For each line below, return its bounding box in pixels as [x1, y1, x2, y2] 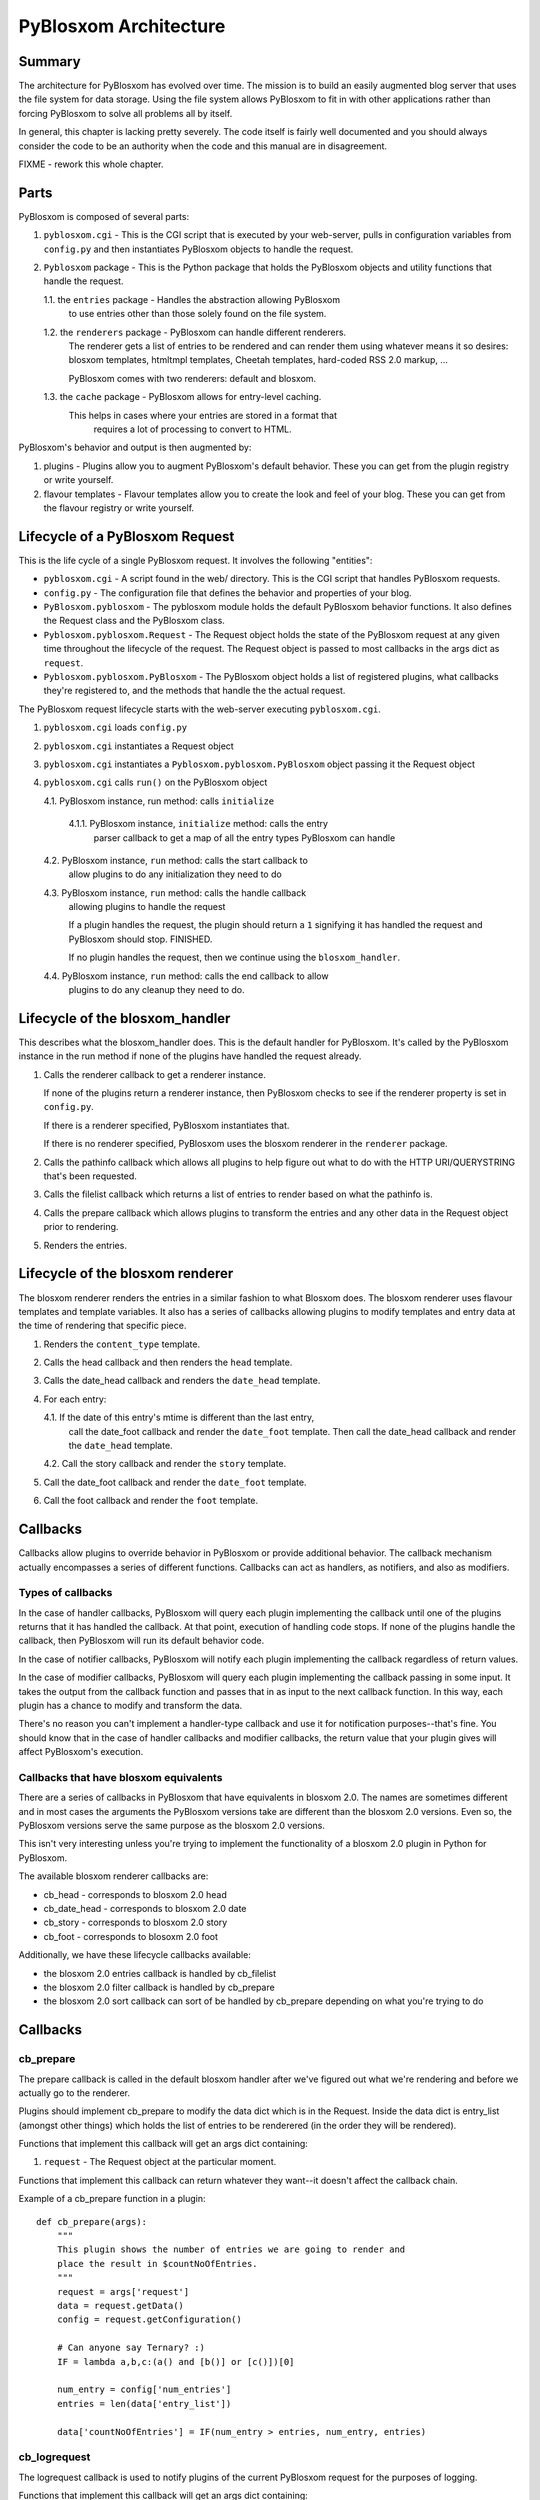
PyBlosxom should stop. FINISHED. [68, 933, 213, 945]
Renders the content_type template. [43, 1338, 200, 1350]
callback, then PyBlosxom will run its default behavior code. [18, 1635, 265, 1647]
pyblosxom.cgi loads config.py [43, 721, 188, 734]
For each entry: [43, 1393, 107, 1405]
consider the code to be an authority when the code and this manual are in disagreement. [18, 140, 388, 152]
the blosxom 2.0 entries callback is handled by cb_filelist [43, 1967, 277, 1979]
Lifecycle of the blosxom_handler [18, 1010, 231, 1027]
